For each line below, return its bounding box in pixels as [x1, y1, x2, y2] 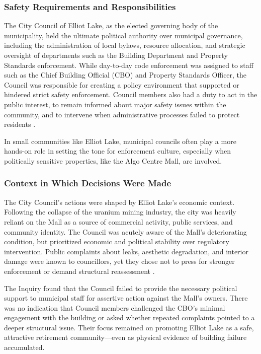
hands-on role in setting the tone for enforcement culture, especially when [4, 146, 231, 156]
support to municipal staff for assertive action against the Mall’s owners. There [4, 293, 248, 303]
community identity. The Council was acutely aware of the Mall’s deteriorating [4, 226, 247, 237]
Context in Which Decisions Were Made [4, 177, 171, 189]
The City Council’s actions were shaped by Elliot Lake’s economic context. [4, 196, 235, 207]
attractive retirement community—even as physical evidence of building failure [4, 332, 247, 342]
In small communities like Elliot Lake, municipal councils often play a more [4, 135, 236, 146]
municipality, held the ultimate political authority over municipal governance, [4, 30, 243, 40]
